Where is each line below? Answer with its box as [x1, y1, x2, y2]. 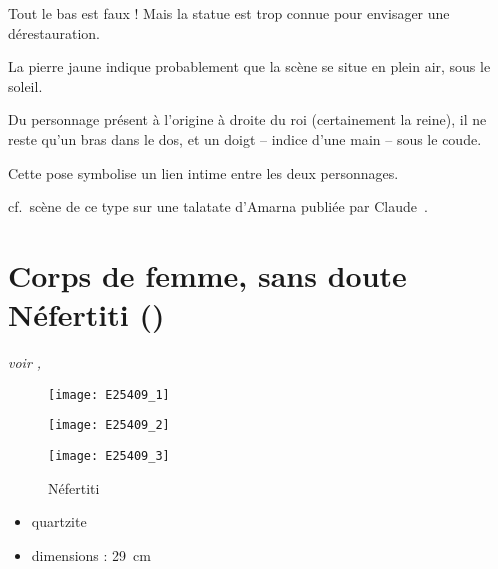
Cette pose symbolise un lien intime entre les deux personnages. [8, 162, 399, 183]
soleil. [8, 75, 43, 96]
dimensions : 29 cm [31, 544, 151, 565]
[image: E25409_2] [48, 418, 170, 433]
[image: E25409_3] [48, 448, 170, 463]
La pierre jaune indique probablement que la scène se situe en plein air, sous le [8, 56, 491, 77]
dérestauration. [8, 22, 100, 43]
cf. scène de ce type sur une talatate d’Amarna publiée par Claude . [8, 196, 428, 217]
